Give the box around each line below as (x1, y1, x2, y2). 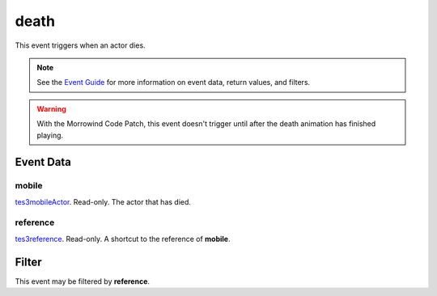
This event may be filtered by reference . (15, 276, 150, 286)
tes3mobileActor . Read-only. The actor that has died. (15, 197, 192, 206)
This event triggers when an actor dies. (15, 40, 146, 50)
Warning (36, 104, 66, 113)
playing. (36, 130, 64, 140)
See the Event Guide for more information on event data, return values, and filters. (36, 78, 311, 87)
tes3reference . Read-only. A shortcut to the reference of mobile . (15, 234, 231, 243)
